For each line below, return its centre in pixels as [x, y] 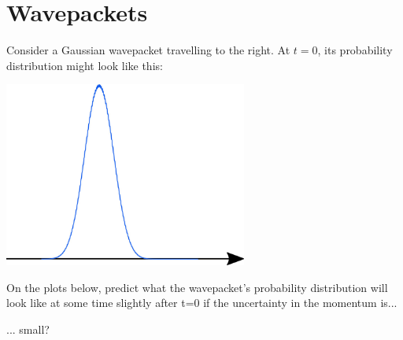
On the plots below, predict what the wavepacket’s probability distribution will [197, 287]
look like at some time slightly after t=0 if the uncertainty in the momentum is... [202, 303]
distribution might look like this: [85, 65]
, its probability [355, 50]
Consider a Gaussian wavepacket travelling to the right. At [148, 50]
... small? [28, 329]
